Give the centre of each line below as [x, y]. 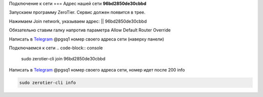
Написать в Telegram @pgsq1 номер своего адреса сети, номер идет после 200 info [97, 69]
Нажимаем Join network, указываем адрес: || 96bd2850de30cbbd [78, 21]
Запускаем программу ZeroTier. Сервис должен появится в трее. [77, 13]
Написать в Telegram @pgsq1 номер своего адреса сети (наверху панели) [86, 39]
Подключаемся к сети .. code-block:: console [56, 48]
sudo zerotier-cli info [48, 83]
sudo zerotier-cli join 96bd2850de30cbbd [63, 59]
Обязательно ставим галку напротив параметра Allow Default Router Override [90, 30]
